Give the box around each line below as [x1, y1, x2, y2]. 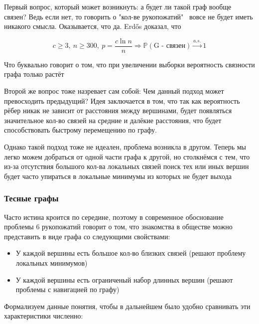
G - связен [153, 42, 185, 50]
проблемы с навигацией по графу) [15, 284, 120, 295]
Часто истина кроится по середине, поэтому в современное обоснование [4, 211, 224, 222]
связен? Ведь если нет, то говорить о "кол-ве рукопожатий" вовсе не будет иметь [4, 11, 253, 21]
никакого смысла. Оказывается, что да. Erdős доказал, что [4, 21, 181, 31]
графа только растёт [4, 69, 64, 79]
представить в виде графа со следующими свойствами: [4, 231, 170, 241]
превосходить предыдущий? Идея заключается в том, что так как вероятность [4, 95, 240, 106]
